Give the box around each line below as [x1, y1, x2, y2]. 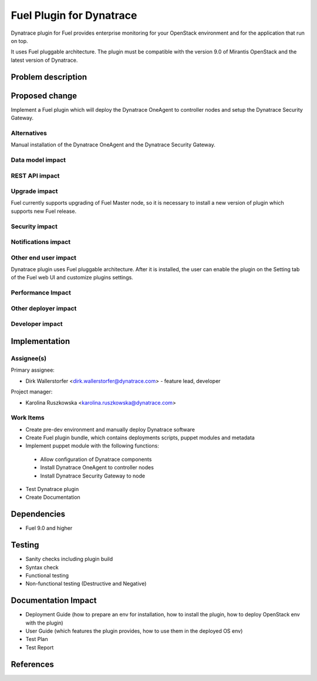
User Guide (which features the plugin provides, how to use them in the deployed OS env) [25, 627, 243, 635]
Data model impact [11, 156, 66, 164]
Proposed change [11, 91, 77, 101]
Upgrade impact [11, 187, 58, 195]
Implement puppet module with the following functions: [25, 442, 160, 449]
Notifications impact [11, 238, 70, 246]
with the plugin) [25, 619, 64, 626]
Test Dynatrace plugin [25, 485, 79, 492]
